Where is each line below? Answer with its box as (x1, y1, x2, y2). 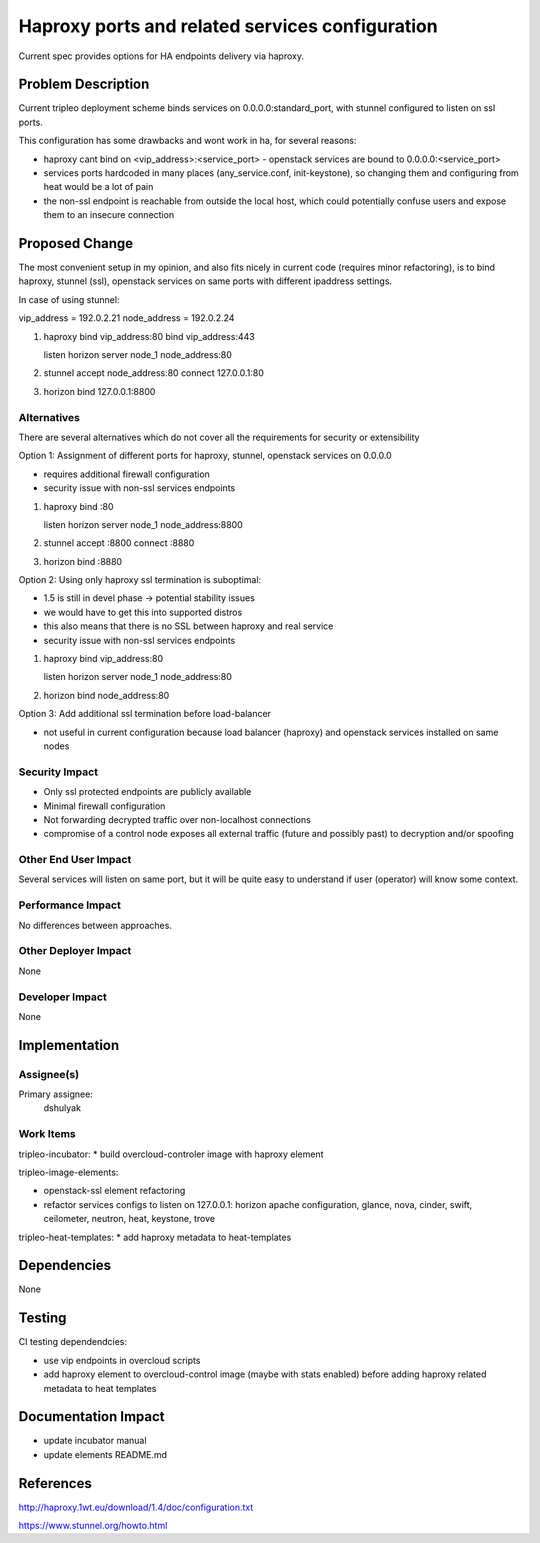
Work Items (18, 1127, 76, 1141)
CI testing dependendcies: (18, 1336, 127, 1348)
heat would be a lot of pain (43, 181, 154, 193)
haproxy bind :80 (43, 500, 114, 512)
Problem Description (18, 76, 150, 93)
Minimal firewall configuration (43, 800, 166, 812)
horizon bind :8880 (43, 555, 123, 567)
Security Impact (18, 765, 99, 779)
